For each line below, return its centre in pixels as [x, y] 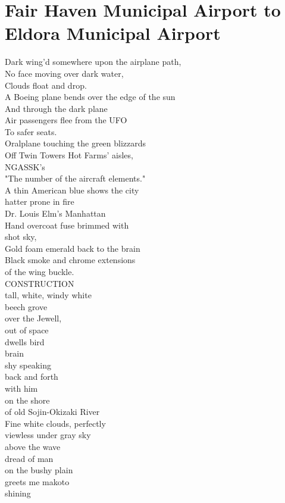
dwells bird [25, 341]
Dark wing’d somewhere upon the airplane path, [93, 62]
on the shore [27, 400]
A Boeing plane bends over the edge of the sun [90, 97]
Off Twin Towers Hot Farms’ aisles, [69, 155]
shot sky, [21, 237]
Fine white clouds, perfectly [55, 423]
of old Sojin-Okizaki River [52, 412]
